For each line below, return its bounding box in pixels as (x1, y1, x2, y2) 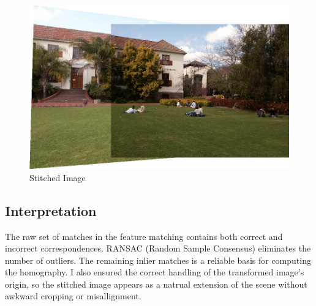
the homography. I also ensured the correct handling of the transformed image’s (5, 266, 304, 278)
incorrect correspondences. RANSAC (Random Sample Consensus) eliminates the (5, 242, 311, 255)
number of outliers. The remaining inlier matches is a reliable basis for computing (5, 253, 311, 266)
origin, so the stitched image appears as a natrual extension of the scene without (5, 277, 307, 290)
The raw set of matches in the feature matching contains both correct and (5, 229, 283, 242)
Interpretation (5, 201, 97, 220)
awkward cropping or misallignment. (5, 289, 141, 302)
